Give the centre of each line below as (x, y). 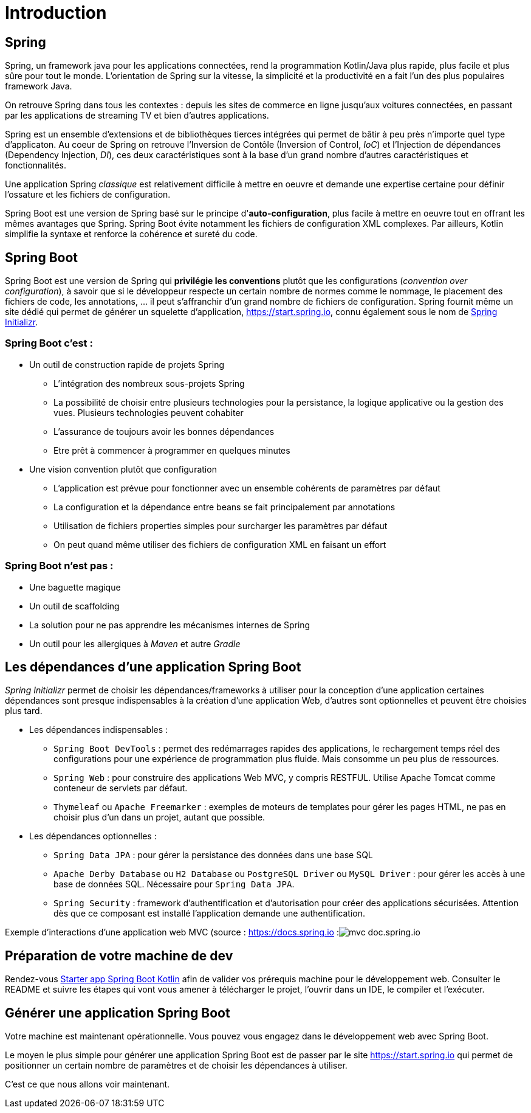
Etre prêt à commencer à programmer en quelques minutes (172, 450)
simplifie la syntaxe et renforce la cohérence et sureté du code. (131, 234)
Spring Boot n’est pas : (59, 566)
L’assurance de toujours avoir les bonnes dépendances (164, 431)
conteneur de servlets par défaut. (121, 788)
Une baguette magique (75, 587)
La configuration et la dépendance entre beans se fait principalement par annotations (224, 507)
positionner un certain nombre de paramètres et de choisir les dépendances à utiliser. (176, 1066)
